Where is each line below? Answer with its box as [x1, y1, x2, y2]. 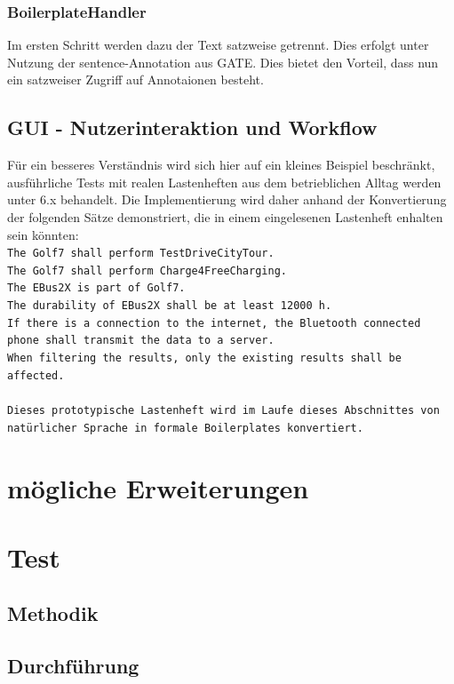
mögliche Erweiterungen [7, 469, 309, 505]
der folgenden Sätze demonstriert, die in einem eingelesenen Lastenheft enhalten [7, 207, 443, 226]
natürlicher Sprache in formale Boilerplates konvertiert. [7, 421, 363, 434]
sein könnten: [7, 225, 79, 243]
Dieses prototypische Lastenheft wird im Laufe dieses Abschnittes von [7, 404, 440, 418]
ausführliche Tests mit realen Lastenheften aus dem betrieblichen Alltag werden [7, 172, 442, 191]
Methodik [7, 600, 99, 627]
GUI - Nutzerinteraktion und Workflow [7, 114, 378, 141]
